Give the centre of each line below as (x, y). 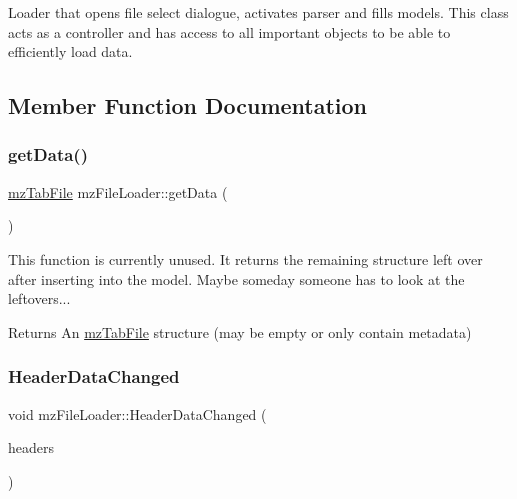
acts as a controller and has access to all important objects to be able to (229, 31)
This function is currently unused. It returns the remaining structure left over (245, 258)
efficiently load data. (70, 51)
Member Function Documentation (188, 105)
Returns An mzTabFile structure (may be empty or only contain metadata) (240, 331)
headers (31, 447)
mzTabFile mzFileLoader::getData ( (118, 191)
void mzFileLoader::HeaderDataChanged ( (137, 413)
